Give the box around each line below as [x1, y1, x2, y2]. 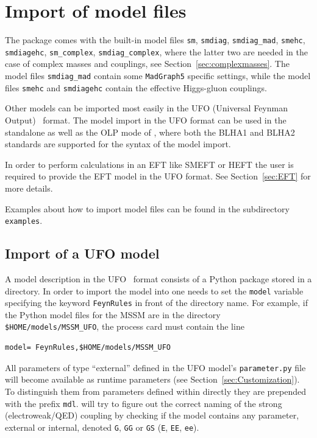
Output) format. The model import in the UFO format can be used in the [5, 113, 287, 126]
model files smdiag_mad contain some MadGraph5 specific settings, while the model [5, 69, 311, 82]
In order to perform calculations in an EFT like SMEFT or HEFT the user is [5, 158, 294, 170]
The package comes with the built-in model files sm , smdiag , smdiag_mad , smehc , [5, 33, 305, 46]
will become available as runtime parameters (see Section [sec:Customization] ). [5, 373, 300, 386]
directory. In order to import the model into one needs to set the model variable [5, 284, 304, 297]
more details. [5, 181, 53, 194]
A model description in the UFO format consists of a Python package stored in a [5, 272, 312, 285]
